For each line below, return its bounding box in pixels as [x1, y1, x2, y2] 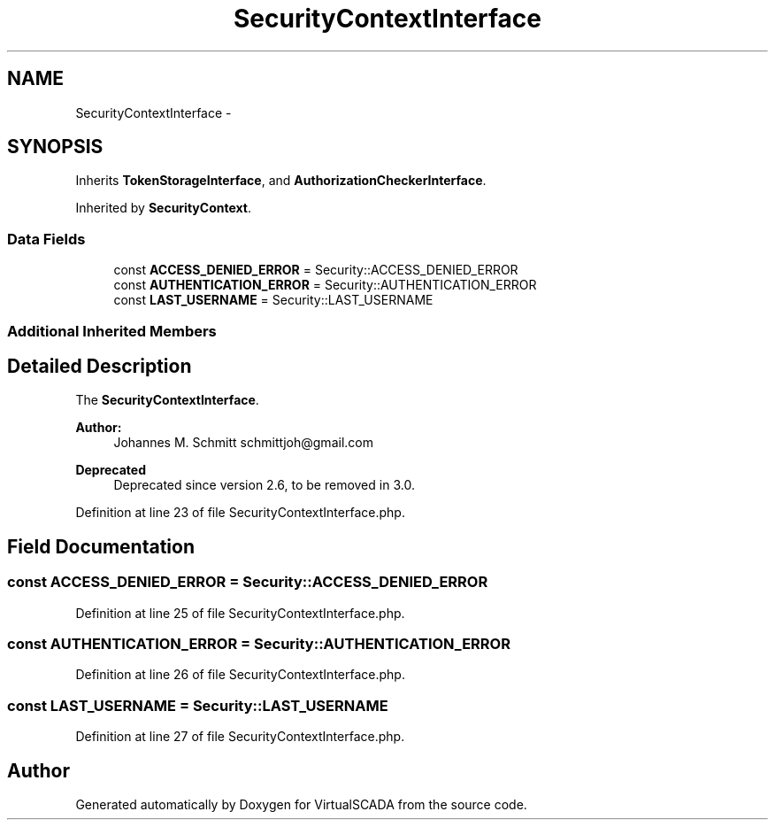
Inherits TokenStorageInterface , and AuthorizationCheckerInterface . [75, 173, 487, 189]
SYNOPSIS [7, 135, 104, 158]
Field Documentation [7, 535, 195, 558]
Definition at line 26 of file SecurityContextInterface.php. [75, 667, 405, 683]
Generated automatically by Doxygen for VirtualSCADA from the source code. [75, 796, 527, 812]
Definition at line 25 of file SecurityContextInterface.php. [75, 605, 405, 621]
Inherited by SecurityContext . [75, 200, 251, 216]
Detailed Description [7, 354, 192, 377]
